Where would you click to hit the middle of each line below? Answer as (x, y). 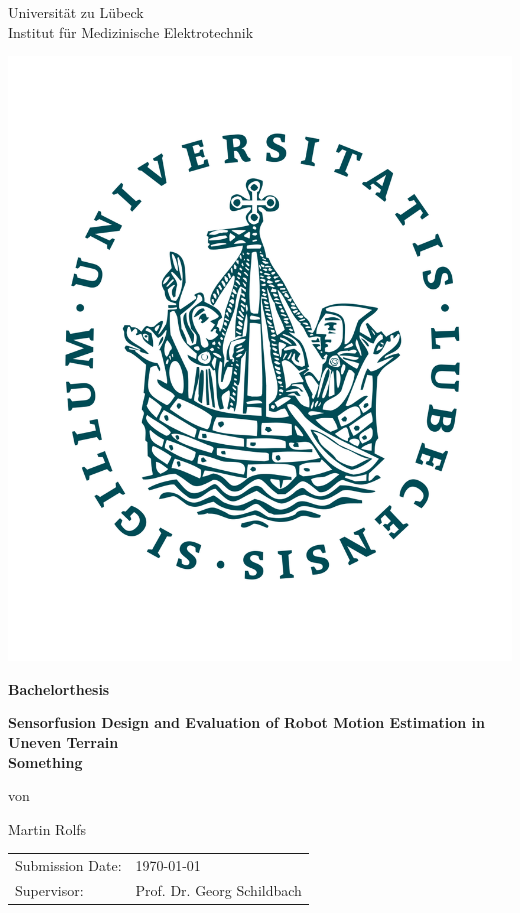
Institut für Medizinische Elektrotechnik (131, 31)
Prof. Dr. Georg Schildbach (218, 889)
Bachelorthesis (59, 688)
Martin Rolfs (47, 828)
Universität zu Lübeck (76, 12)
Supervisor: (49, 889)
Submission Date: (68, 865)
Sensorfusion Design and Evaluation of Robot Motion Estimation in (247, 722)
